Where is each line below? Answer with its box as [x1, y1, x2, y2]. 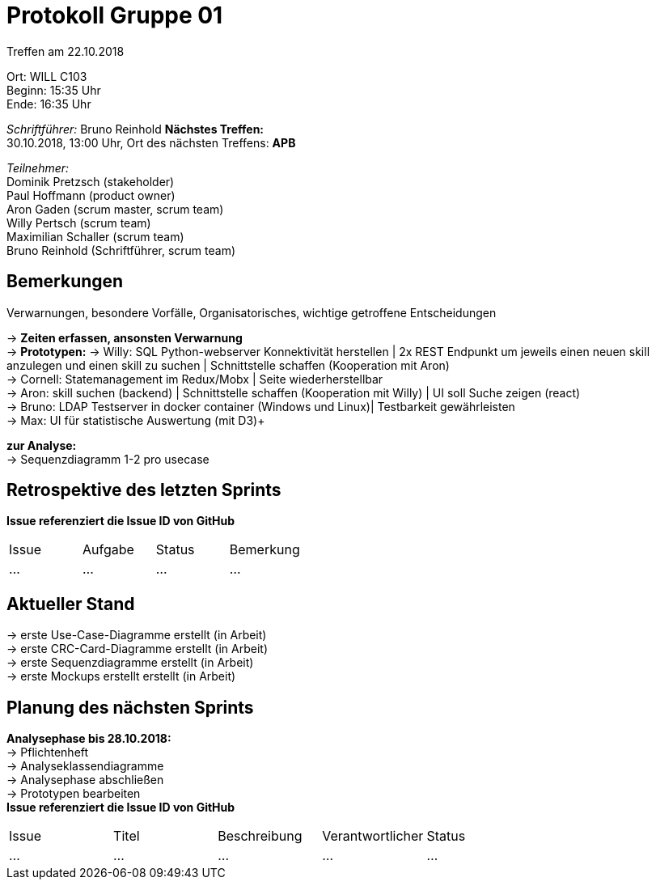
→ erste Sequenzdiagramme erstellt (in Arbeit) [6, 655, 254, 670]
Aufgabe [82, 541, 134, 558]
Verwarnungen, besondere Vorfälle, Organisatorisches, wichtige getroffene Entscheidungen [6, 305, 497, 320]
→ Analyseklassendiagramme [6, 759, 164, 774]
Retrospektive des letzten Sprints [6, 480, 281, 501]
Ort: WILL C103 [6, 69, 87, 83]
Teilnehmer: [6, 160, 70, 175]
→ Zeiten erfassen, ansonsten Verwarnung [6, 330, 243, 345]
